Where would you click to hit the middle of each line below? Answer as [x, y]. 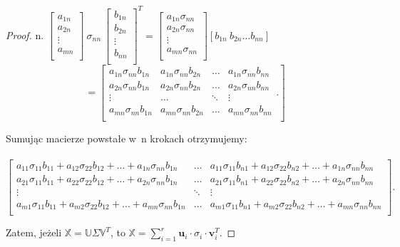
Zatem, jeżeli [34, 232]
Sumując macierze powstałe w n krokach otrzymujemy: [127, 138]
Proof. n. [25, 35]
